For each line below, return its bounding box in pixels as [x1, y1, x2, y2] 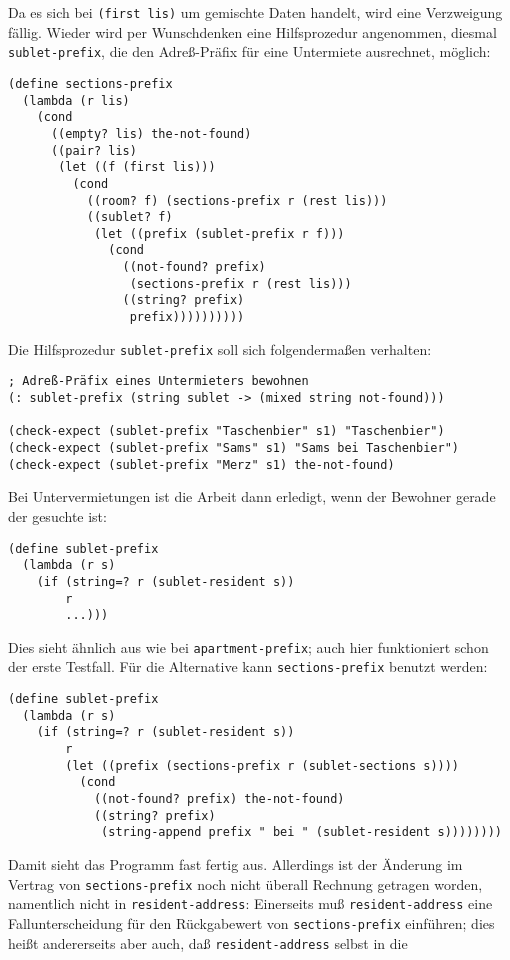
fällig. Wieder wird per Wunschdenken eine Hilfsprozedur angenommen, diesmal [8, 21, 497, 42]
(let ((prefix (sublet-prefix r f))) [93, 226, 345, 241]
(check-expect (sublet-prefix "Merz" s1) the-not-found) [8, 457, 395, 472]
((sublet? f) [86, 210, 173, 225]
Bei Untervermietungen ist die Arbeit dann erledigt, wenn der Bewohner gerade [8, 486, 496, 507]
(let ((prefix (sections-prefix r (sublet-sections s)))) [65, 758, 460, 773]
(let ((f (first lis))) [58, 160, 216, 175]
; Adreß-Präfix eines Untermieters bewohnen [8, 374, 309, 389]
